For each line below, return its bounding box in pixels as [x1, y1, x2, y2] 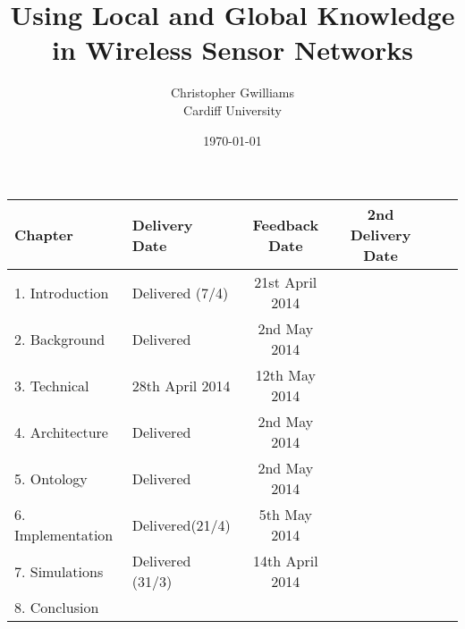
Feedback [252, 214, 319, 235]
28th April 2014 [131, 374, 231, 396]
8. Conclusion [14, 597, 99, 618]
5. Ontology [14, 467, 88, 489]
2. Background [14, 328, 106, 349]
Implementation [14, 524, 114, 546]
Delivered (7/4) [131, 281, 229, 303]
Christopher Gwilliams [170, 83, 294, 102]
